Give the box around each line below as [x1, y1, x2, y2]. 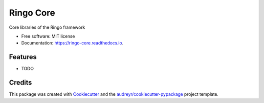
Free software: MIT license [21, 33, 75, 39]
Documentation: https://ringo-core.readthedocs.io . [21, 40, 124, 46]
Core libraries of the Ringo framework [9, 24, 85, 30]
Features [9, 53, 37, 61]
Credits [9, 79, 32, 87]
